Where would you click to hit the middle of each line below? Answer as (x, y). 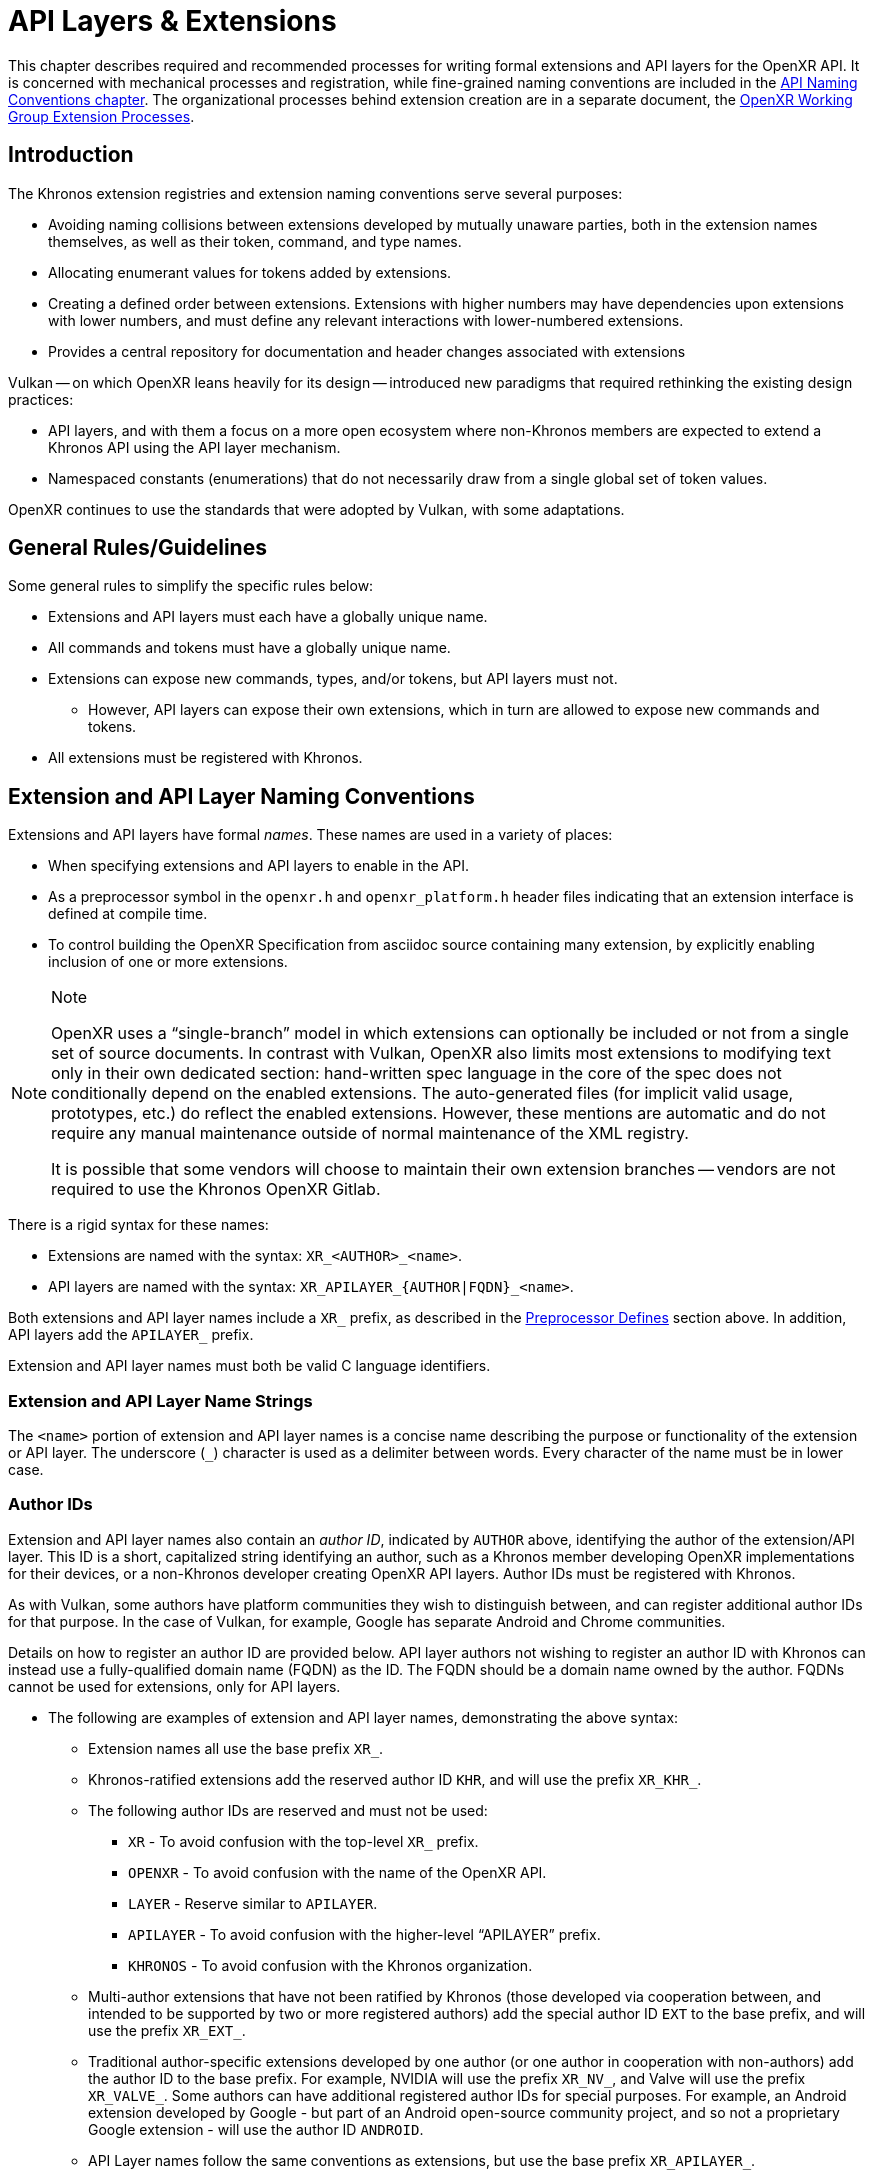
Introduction (71, 155)
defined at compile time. (128, 914)
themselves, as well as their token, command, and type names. (255, 241)
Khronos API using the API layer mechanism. (194, 447)
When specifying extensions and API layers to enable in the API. (259, 866)
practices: (41, 399)
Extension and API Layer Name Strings (160, 1400)
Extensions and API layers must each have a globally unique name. (268, 617)
